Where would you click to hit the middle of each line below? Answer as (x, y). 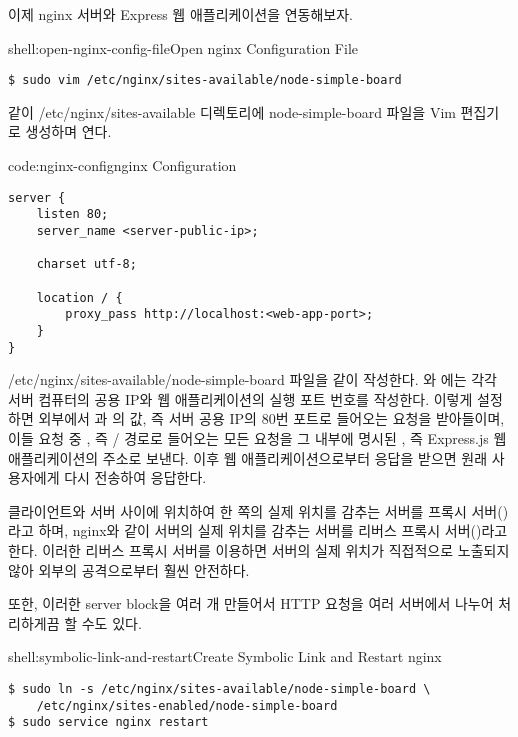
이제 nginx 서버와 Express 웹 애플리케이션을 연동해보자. (181, 14)
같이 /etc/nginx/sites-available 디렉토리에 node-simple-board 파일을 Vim (232, 111)
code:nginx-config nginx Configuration (122, 165)
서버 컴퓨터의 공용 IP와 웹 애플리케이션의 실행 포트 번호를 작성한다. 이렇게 (240, 398)
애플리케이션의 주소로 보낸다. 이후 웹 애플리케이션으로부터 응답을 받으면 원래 (248, 457)
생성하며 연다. (68, 131)
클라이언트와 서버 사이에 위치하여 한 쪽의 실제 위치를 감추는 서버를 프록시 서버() (258, 510)
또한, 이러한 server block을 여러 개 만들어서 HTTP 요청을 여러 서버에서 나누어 (251, 603)
